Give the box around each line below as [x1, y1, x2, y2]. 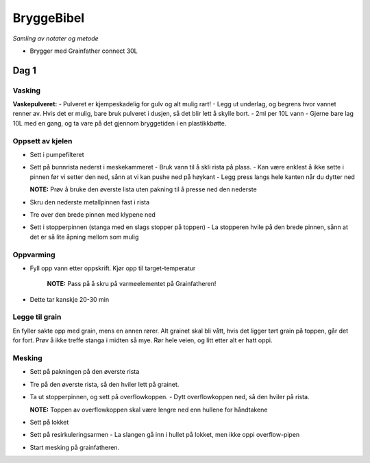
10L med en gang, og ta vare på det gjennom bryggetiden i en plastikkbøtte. [12, 119, 227, 127]
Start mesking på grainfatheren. [29, 443, 120, 451]
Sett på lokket [29, 418, 69, 426]
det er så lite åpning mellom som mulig [29, 233, 139, 241]
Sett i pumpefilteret [29, 151, 84, 159]
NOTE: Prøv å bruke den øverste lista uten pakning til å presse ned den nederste [29, 185, 257, 193]
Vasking [12, 86, 41, 95]
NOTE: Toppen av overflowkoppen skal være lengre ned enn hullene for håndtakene [29, 405, 268, 414]
